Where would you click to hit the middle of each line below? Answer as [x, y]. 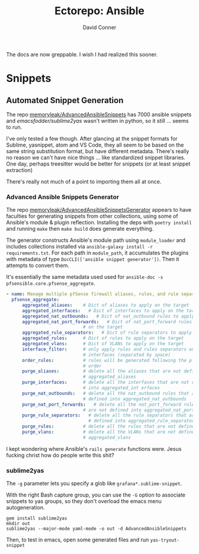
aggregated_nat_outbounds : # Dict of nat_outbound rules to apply [108, 316]
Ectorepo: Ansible [99, 11]
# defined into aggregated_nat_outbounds [134, 399]
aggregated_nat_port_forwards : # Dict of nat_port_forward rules [107, 321]
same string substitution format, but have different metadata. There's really [98, 151]
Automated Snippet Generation [65, 100]
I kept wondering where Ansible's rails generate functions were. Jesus [94, 448]
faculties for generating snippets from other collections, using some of [92, 216]
